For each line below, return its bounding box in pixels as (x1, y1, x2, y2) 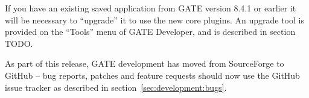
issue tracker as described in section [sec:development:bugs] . (5, 81, 227, 93)
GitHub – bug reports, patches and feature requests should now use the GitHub (5, 69, 300, 81)
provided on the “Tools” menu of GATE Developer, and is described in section (5, 25, 296, 38)
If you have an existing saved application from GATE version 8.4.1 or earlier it (5, 2, 296, 14)
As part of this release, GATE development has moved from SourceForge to (5, 57, 284, 70)
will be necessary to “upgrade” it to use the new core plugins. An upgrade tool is (5, 13, 304, 26)
